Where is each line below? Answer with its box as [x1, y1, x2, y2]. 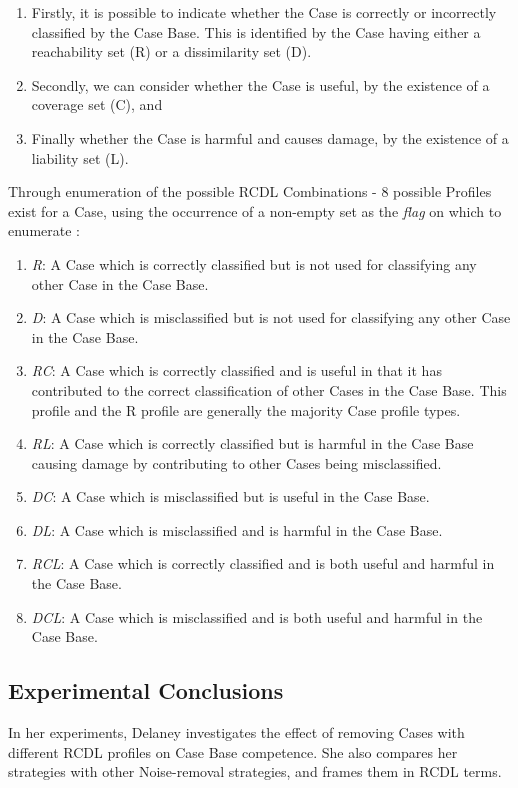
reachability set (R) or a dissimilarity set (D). [31, 41, 312, 62]
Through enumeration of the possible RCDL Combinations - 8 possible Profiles [8, 181, 492, 202]
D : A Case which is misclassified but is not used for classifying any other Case [31, 307, 511, 328]
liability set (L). [31, 147, 129, 168]
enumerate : [8, 220, 80, 241]
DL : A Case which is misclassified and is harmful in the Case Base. [31, 519, 443, 540]
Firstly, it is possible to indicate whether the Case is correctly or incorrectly [31, 2, 497, 22]
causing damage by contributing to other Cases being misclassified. [31, 452, 442, 473]
